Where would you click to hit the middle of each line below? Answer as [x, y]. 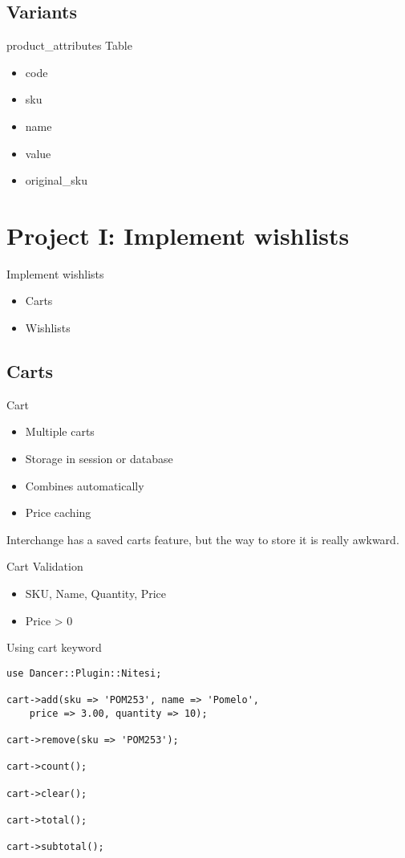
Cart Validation [45, 566]
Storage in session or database [99, 459]
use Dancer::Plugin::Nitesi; [84, 673]
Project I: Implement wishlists [178, 235]
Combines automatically [85, 485]
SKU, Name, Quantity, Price [96, 594]
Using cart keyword [54, 647]
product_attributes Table [69, 45]
